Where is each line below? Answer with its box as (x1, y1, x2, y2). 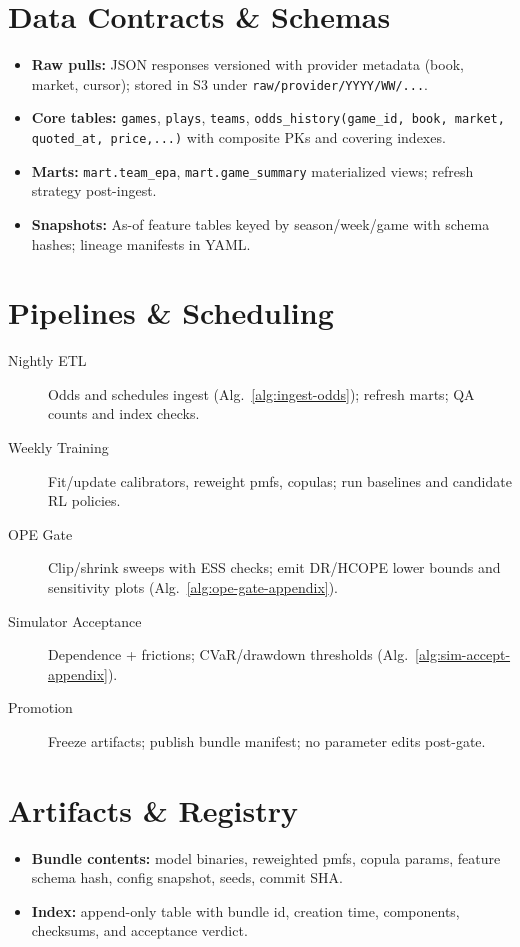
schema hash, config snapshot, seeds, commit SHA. (31, 867, 343, 888)
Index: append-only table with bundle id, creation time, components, (31, 900, 460, 921)
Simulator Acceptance (8, 610, 142, 631)
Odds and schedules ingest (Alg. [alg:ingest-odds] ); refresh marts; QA (48, 383, 475, 404)
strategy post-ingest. (31, 180, 157, 201)
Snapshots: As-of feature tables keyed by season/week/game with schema (31, 213, 490, 234)
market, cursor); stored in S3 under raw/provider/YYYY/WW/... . (31, 73, 428, 94)
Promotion (8, 697, 73, 718)
